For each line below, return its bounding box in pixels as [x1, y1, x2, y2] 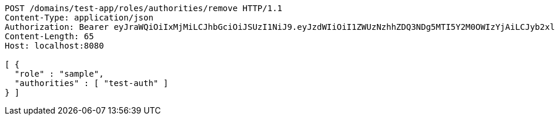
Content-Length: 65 [5, 32, 94, 41]
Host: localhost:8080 [5, 41, 104, 50]
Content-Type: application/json [5, 13, 153, 22]
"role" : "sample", [14, 69, 104, 78]
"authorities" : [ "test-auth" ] [14, 78, 169, 88]
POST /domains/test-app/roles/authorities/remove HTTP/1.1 [5, 4, 283, 13]
